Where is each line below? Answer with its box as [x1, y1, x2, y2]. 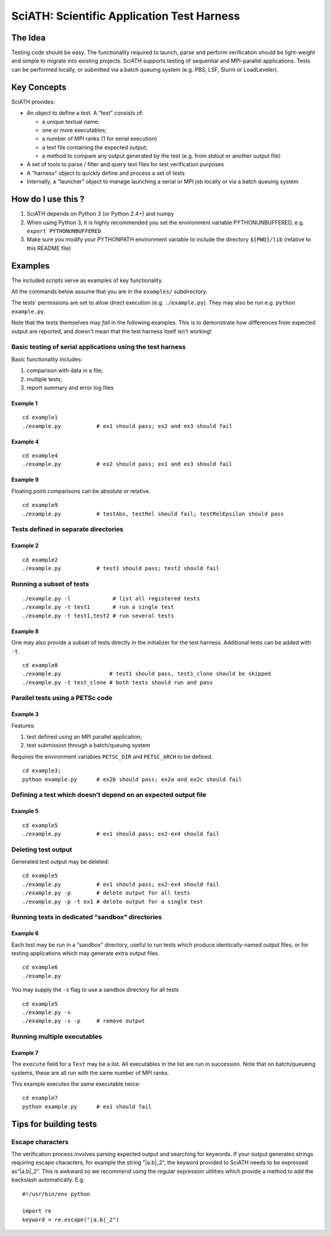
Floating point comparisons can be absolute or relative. [11, 487, 151, 495]
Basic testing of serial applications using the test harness [11, 343, 186, 351]
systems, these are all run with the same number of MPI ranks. [11, 1069, 170, 1076]
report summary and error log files [26, 384, 114, 391]
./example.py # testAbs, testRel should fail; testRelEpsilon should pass [22, 510, 284, 517]
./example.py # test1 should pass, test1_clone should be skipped [22, 670, 272, 677]
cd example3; [22, 767, 61, 774]
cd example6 [22, 964, 58, 971]
